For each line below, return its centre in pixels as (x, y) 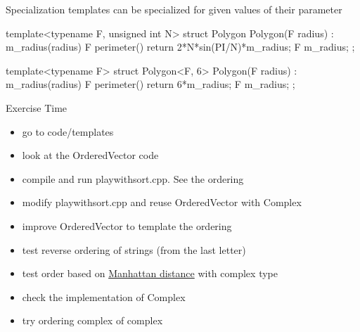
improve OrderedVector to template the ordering (127, 225)
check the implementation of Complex (104, 296)
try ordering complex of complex (92, 320)
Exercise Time (37, 107)
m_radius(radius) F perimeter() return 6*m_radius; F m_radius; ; (150, 84)
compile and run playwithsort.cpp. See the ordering (133, 178)
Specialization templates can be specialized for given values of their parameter (174, 9)
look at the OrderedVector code (90, 155)
